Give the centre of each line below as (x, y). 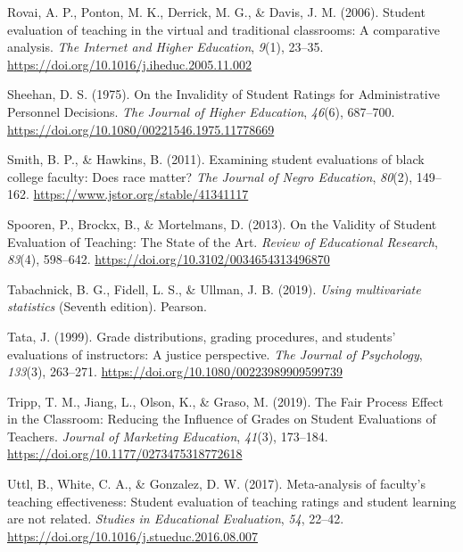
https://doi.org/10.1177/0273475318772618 (125, 453)
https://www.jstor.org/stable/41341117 (141, 194)
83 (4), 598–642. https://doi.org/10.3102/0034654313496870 (169, 259)
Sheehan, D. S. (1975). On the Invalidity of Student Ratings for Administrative (223, 94)
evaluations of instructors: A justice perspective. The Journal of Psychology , (215, 354)
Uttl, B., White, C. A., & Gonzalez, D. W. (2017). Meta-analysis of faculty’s (216, 484)
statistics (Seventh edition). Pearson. (107, 306)
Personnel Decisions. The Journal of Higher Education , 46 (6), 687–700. (201, 111)
